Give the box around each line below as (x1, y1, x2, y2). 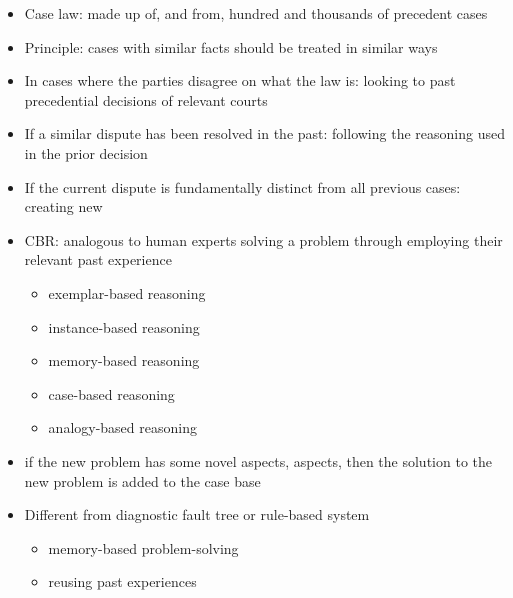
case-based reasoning (48, 383, 175, 404)
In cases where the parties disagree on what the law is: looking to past (24, 70, 456, 91)
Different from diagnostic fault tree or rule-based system (24, 504, 370, 525)
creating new (24, 196, 103, 217)
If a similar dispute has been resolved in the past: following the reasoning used (24, 123, 505, 144)
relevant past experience (24, 249, 172, 270)
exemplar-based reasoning (48, 282, 206, 303)
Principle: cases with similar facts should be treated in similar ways (24, 36, 438, 57)
